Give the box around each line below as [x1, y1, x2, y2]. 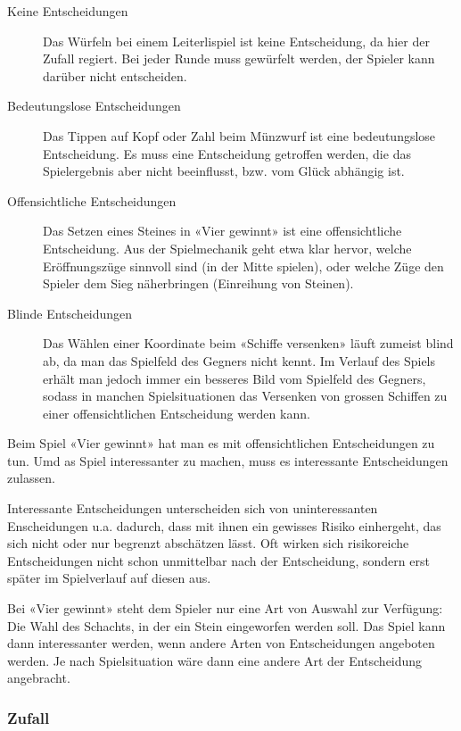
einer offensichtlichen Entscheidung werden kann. [43, 403, 310, 422]
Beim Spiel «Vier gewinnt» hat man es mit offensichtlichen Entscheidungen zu [7, 434, 435, 453]
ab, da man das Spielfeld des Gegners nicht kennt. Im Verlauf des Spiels [43, 351, 436, 370]
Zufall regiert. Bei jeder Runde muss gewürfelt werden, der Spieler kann [43, 49, 435, 68]
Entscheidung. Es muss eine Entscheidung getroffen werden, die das [43, 144, 411, 162]
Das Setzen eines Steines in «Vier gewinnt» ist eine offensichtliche [43, 221, 402, 240]
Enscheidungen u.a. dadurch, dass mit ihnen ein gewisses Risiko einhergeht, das [7, 516, 441, 535]
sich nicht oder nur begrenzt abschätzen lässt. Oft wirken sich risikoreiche [7, 534, 409, 552]
